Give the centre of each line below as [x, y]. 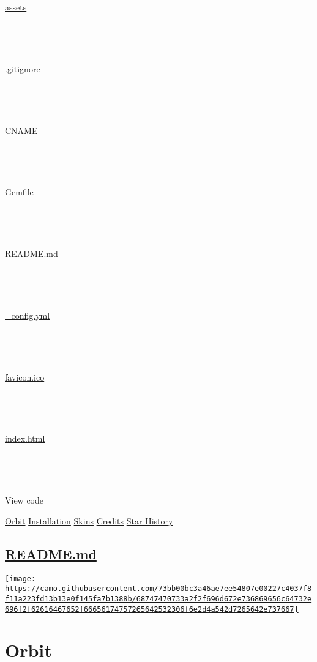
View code [24, 500]
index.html [25, 438]
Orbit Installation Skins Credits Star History [89, 520]
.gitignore [23, 68]
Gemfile [19, 192]
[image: [21, 578]
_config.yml [28, 315]
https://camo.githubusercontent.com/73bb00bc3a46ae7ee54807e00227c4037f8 [158, 589]
